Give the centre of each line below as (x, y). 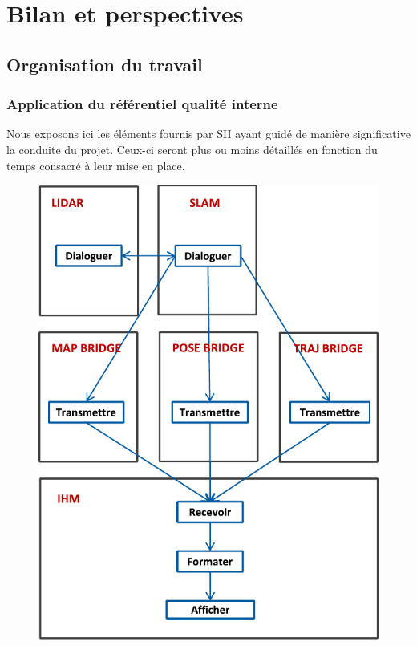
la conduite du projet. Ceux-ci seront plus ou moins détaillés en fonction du (192, 149)
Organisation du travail (105, 64)
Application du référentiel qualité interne (142, 104)
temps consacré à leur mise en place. (96, 165)
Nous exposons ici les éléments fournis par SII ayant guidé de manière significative (208, 134)
